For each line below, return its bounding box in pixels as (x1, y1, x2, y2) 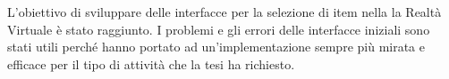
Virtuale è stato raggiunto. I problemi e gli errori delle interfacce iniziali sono (7, 20, 430, 38)
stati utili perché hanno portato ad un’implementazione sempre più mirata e (7, 37, 425, 56)
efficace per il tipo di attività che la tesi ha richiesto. (7, 54, 295, 73)
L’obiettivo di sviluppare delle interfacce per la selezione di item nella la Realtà (7, 3, 442, 20)
